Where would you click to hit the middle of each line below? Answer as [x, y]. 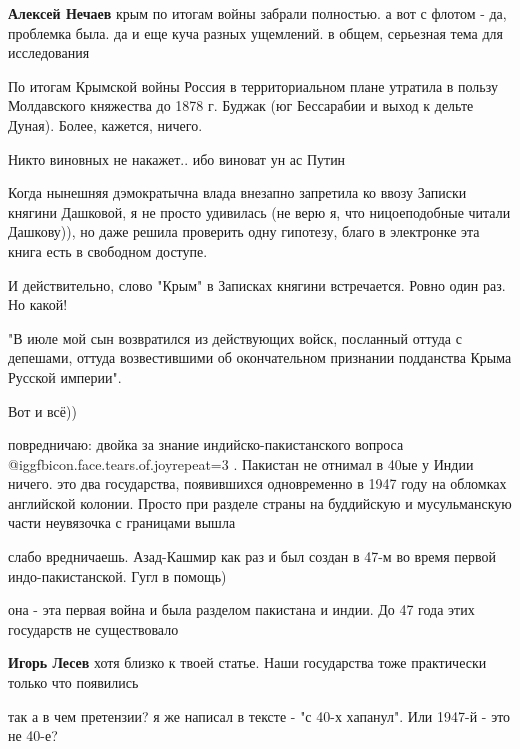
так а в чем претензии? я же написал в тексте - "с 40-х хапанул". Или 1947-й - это [259, 715]
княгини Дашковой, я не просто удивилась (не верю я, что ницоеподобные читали [259, 211]
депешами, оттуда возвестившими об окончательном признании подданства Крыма [260, 357]
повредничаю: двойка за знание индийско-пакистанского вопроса [206, 444]
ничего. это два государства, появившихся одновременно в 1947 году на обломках [257, 483]
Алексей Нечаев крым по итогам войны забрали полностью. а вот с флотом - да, [257, 13]
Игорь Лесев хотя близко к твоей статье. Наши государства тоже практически [247, 662]
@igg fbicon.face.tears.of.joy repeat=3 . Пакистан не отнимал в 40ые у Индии [241, 463]
